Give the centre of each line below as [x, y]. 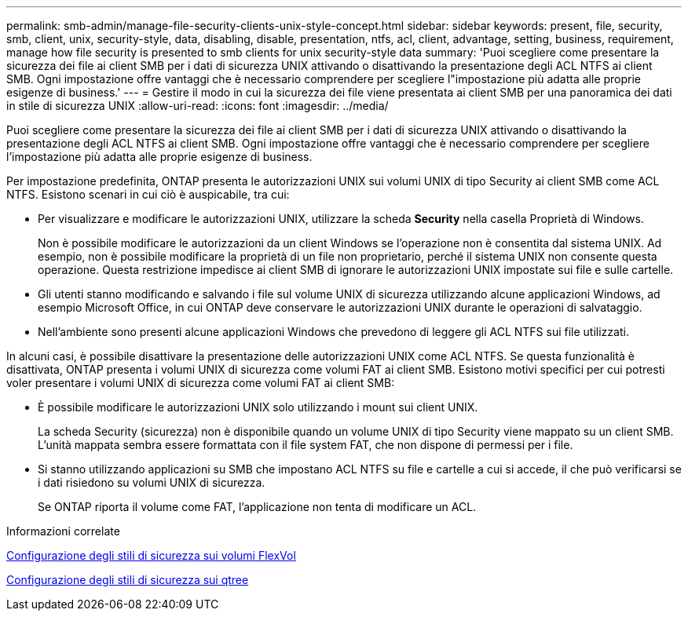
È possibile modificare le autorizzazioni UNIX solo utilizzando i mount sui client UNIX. [258, 407]
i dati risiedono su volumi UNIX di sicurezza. [152, 482]
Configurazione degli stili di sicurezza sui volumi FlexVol [151, 555]
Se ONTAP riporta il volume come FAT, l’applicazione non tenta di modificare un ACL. [257, 507]
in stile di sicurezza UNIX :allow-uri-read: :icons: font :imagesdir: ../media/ [198, 106]
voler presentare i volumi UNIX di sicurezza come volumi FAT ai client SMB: [201, 383]
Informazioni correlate [63, 531]
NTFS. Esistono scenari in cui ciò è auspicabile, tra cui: [148, 194]
